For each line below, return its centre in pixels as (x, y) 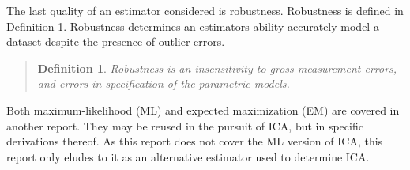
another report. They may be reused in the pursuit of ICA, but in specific (185, 125)
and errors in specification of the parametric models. (164, 83)
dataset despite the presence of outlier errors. (116, 42)
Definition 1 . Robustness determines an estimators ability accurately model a (193, 26)
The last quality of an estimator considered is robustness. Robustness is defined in (205, 10)
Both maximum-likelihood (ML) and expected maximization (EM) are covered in (203, 110)
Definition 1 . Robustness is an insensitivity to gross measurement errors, (217, 68)
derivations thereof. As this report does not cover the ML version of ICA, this (195, 141)
